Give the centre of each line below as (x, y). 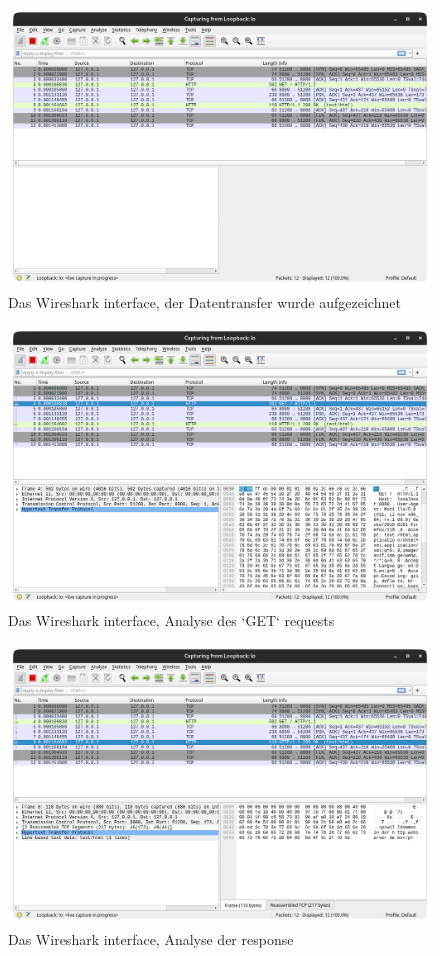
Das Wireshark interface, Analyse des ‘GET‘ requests (171, 620)
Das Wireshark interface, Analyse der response (151, 938)
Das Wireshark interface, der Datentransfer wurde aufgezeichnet (204, 301)
